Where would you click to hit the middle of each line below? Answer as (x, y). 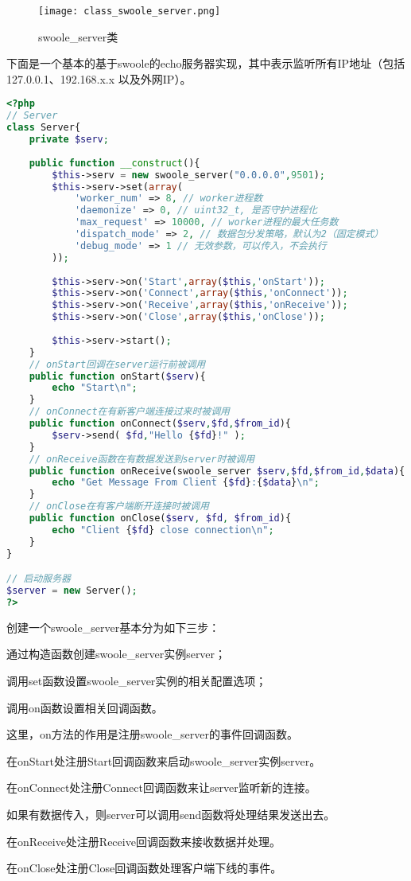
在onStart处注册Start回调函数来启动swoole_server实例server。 (164, 760)
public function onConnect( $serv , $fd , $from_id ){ (160, 424)
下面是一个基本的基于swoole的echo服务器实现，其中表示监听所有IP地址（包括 (206, 63)
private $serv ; (69, 140)
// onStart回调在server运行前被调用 (117, 364)
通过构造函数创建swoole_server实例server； (116, 654)
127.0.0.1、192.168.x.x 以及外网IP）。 (99, 78)
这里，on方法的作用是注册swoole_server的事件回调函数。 (152, 734)
